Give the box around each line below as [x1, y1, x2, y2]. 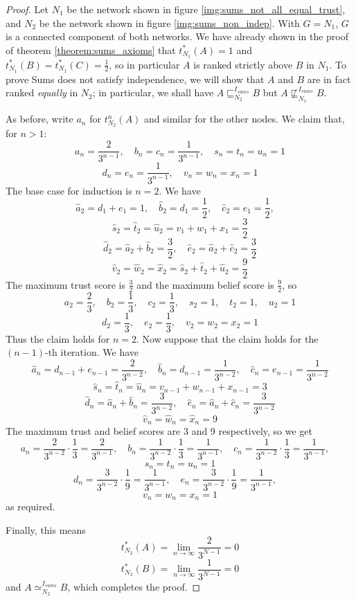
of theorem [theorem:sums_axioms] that [6, 42, 176, 57]
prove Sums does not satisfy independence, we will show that [6, 71, 265, 86]
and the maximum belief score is [136, 277, 274, 291]
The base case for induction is [6, 183, 132, 197]
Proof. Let [6, 2, 48, 16]
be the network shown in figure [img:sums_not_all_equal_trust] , [66, 2, 346, 16]
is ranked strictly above [193, 57, 293, 71]
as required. [6, 499, 55, 514]
